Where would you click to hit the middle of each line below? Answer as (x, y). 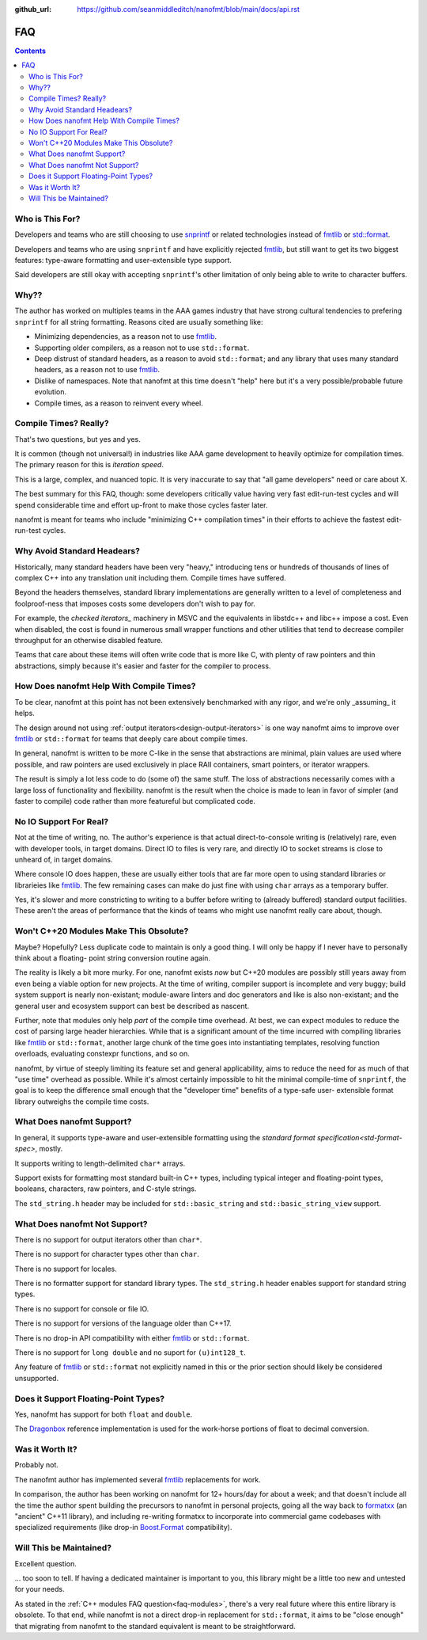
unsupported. (37, 1378)
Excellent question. (45, 1563)
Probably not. (37, 1465)
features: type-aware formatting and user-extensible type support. (123, 260)
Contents (30, 51)
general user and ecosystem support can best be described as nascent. (132, 1006)
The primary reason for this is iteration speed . (89, 465)
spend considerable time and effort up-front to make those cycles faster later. (141, 505)
